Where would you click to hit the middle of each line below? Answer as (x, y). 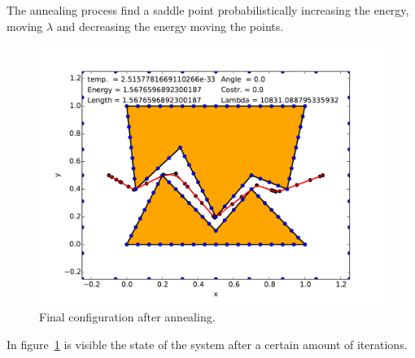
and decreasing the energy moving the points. (170, 26)
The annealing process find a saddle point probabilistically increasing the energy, (208, 10)
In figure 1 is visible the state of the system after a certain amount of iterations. (207, 344)
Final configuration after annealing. (127, 317)
